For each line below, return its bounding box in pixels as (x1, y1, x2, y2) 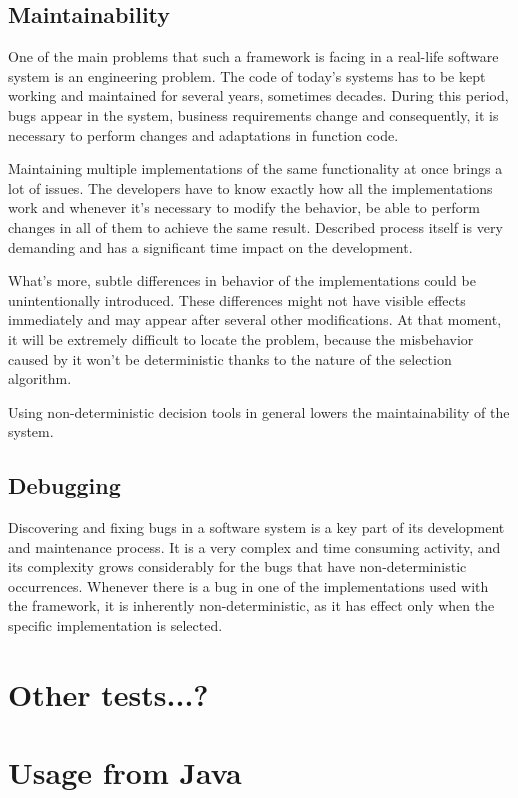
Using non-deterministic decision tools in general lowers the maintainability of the (8, 401, 510, 422)
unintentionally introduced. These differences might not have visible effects (8, 289, 466, 310)
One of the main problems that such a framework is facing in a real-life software (8, 46, 499, 67)
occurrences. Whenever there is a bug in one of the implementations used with (8, 575, 489, 596)
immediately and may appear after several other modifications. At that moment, (8, 309, 502, 330)
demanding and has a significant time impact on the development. (8, 236, 413, 257)
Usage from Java (8, 752, 242, 793)
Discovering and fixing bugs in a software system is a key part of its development (8, 517, 505, 538)
